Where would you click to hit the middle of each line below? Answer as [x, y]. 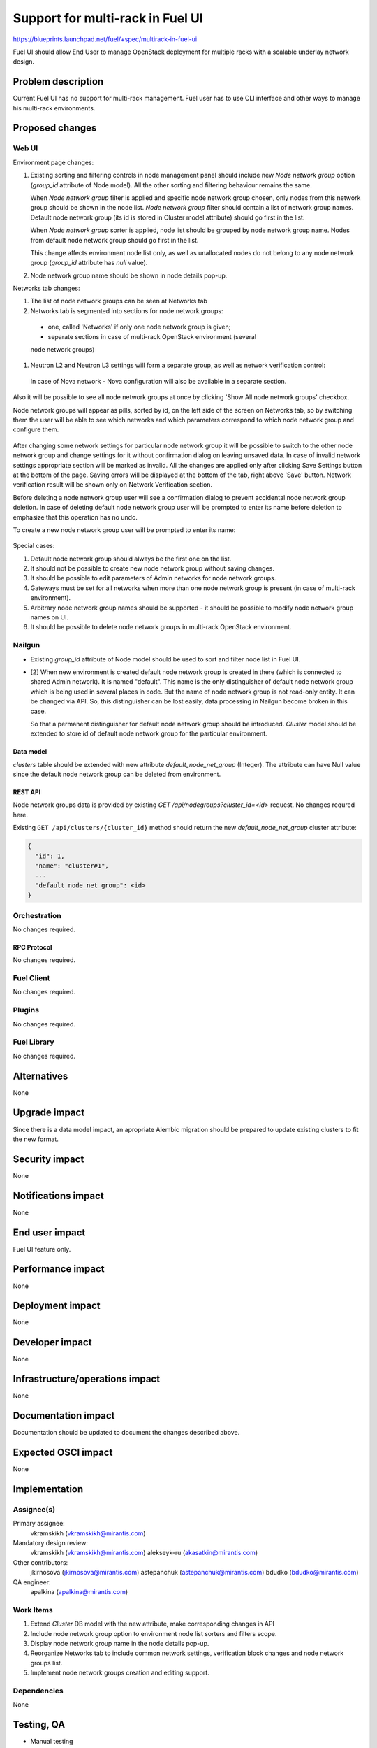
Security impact [49, 1159]
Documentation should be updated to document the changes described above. [126, 1433]
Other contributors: [40, 1562]
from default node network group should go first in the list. [114, 240]
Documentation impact [64, 1416]
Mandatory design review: [51, 1543]
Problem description [58, 81]
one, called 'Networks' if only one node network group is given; [139, 327]
